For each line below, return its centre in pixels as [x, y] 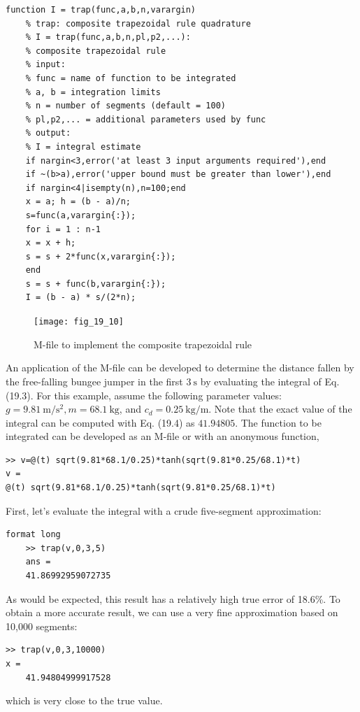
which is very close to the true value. [84, 700]
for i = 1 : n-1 [63, 229]
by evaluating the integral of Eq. [270, 381]
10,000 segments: [42, 626]
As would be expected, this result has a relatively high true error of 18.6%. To [173, 598]
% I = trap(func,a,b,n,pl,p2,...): [108, 37]
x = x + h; [51, 243]
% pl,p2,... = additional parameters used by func [146, 119]
